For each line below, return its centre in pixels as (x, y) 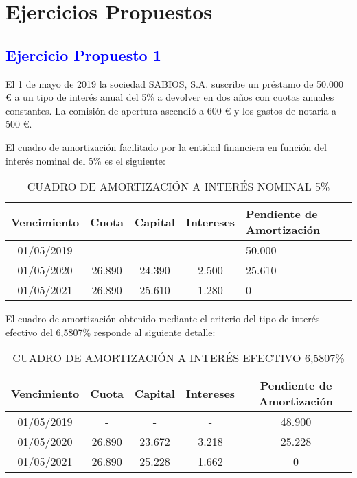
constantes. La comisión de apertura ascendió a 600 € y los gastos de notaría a (171, 110)
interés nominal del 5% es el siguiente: (85, 160)
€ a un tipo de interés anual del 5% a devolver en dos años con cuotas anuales (170, 97)
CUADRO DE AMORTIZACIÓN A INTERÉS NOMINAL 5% (178, 187)
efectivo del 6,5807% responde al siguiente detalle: (111, 332)
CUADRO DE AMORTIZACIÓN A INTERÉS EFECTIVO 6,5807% (178, 358)
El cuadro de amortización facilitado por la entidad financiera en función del (166, 146)
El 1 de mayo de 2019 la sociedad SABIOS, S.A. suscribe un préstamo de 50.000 (174, 83)
